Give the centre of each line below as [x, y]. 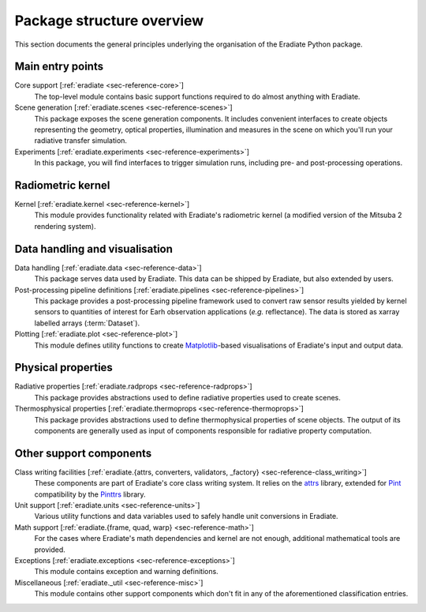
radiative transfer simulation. [81, 141]
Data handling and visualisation [94, 249]
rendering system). [65, 226]
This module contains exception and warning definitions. [126, 572]
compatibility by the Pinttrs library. [90, 494]
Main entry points [59, 67]
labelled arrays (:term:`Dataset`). [87, 323]
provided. [50, 550]
